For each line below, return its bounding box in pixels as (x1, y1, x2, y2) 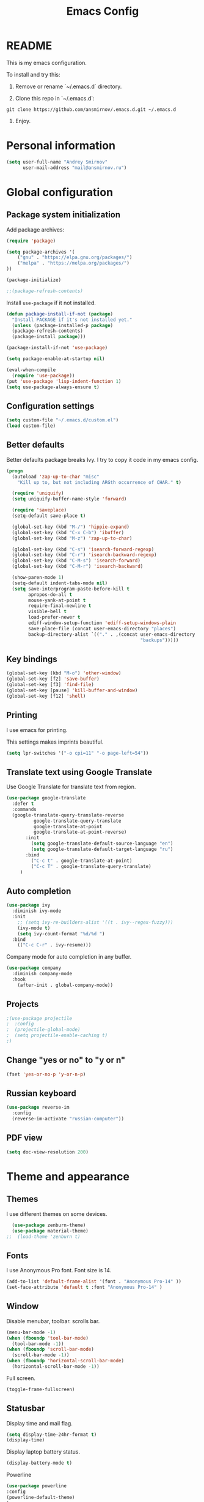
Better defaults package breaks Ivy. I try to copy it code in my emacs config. (6, 456, 199, 463)
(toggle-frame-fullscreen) (6, 1386, 75, 1392)
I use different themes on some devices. (6, 1210, 107, 1217)
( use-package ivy (6, 902, 51, 908)
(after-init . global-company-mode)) (17, 982, 114, 988)
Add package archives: (6, 225, 65, 233)
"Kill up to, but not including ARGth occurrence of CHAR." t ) (17, 479, 182, 485)
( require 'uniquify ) (12, 490, 64, 497)
